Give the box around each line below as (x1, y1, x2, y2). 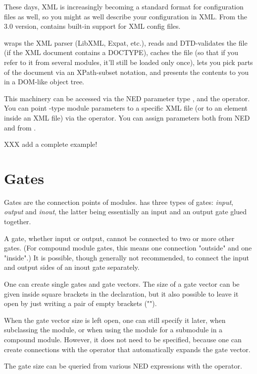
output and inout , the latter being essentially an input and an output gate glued (4, 206, 247, 217)
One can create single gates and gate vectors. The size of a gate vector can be (4, 279, 240, 289)
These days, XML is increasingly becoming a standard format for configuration (4, 1, 244, 11)
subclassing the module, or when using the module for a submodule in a (4, 324, 223, 335)
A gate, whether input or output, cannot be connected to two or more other (4, 233, 235, 243)
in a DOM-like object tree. (4, 76, 85, 87)
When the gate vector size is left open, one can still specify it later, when (4, 314, 226, 325)
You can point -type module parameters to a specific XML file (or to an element (4, 103, 248, 113)
